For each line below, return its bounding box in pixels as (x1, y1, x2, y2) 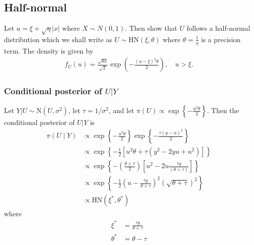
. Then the (207, 105, 239, 115)
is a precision (201, 34, 241, 44)
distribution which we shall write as (4, 34, 113, 44)
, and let (108, 105, 134, 115)
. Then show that (125, 23, 178, 33)
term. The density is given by (4, 45, 93, 56)
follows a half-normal (187, 23, 251, 33)
